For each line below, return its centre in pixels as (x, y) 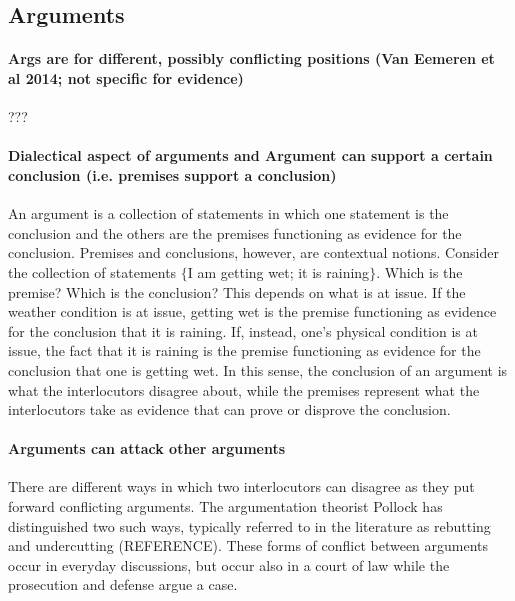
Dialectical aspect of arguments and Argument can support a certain (250, 155)
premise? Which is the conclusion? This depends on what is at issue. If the (237, 291)
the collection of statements (92, 271)
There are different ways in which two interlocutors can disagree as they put (241, 486)
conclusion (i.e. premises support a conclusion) (172, 174)
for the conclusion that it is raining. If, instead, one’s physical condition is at (243, 330)
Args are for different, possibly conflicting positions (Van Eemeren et (251, 58)
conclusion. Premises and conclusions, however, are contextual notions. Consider (253, 252)
